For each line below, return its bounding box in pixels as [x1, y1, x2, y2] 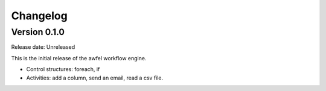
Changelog [11, 9, 68, 22]
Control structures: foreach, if [26, 66, 100, 73]
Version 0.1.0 [11, 27, 65, 37]
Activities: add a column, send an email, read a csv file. [26, 74, 163, 81]
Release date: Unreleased [11, 43, 75, 51]
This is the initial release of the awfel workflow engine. [11, 54, 147, 61]
